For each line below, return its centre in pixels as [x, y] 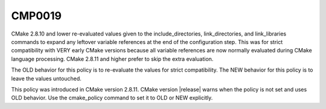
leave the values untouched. [46, 78]
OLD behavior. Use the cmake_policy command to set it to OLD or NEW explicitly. [112, 98]
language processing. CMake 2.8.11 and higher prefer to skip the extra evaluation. [112, 59]
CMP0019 [36, 16]
